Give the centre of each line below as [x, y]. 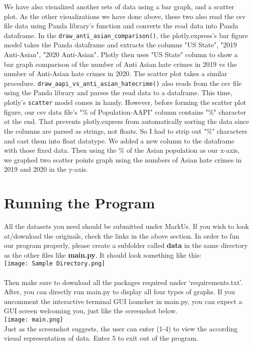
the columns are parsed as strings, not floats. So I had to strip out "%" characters [126, 131]
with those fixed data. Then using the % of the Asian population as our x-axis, [122, 150]
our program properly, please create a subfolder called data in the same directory [126, 245]
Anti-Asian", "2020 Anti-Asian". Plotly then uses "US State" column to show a [121, 54]
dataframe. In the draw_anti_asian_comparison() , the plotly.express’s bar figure [126, 35]
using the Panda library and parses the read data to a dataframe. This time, [118, 92]
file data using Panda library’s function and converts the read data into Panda [121, 26]
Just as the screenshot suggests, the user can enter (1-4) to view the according [121, 328]
